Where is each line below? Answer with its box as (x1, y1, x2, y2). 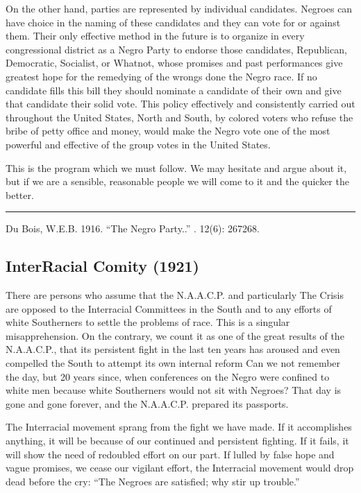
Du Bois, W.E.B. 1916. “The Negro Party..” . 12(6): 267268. (6, 221, 260, 236)
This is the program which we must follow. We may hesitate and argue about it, (6, 160, 347, 175)
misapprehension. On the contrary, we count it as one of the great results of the (6, 328, 344, 343)
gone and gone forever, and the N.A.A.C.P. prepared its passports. (6, 396, 289, 410)
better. (6, 187, 34, 202)
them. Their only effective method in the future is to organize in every (6, 28, 305, 43)
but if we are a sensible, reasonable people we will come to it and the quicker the (6, 174, 349, 189)
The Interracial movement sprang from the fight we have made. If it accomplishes (6, 420, 352, 434)
